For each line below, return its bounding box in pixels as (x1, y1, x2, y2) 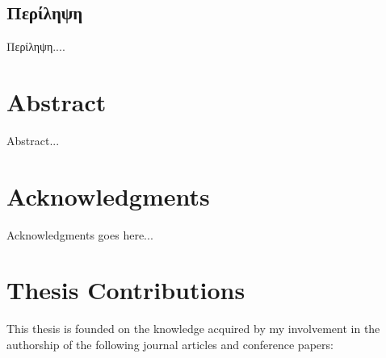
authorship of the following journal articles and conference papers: (6, 335, 334, 352)
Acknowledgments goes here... (6, 226, 153, 243)
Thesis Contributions (6, 273, 245, 306)
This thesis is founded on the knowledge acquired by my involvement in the (6, 320, 380, 337)
